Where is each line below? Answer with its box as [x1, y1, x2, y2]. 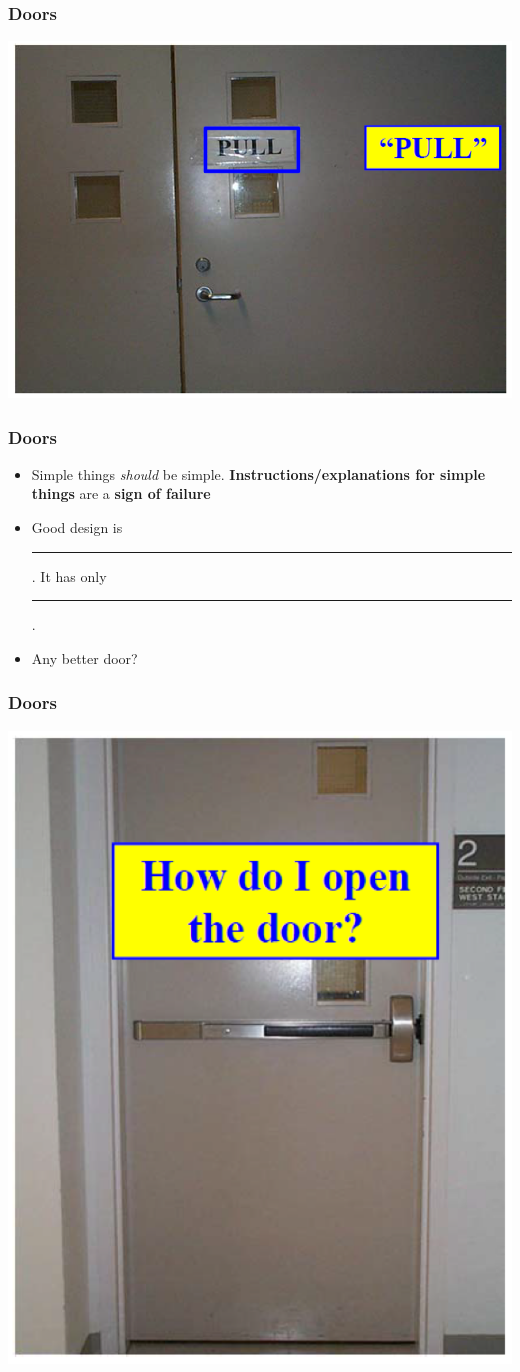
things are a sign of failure [31, 483, 211, 504]
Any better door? [31, 647, 138, 668]
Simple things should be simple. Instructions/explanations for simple [31, 463, 486, 484]
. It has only [31, 565, 107, 586]
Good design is [31, 517, 123, 538]
